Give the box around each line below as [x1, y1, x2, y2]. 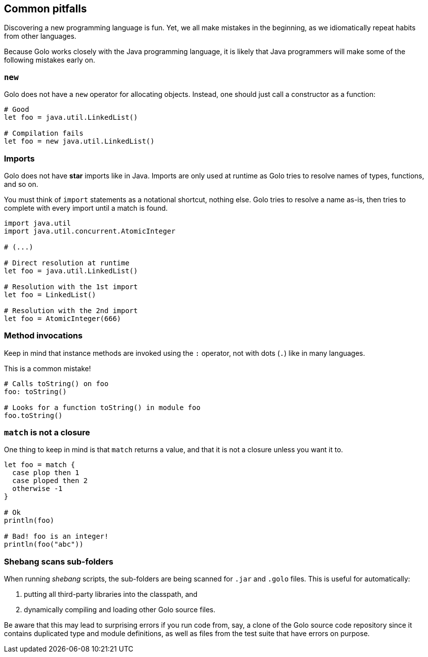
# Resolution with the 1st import [4, 282, 138, 291]
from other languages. [4, 32, 76, 41]
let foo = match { [4, 461, 75, 469]
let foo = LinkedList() [4, 290, 96, 299]
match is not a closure [4, 427, 90, 438]
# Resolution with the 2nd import [4, 306, 138, 315]
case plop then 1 [12, 469, 79, 477]
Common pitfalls [4, 2, 87, 15]
